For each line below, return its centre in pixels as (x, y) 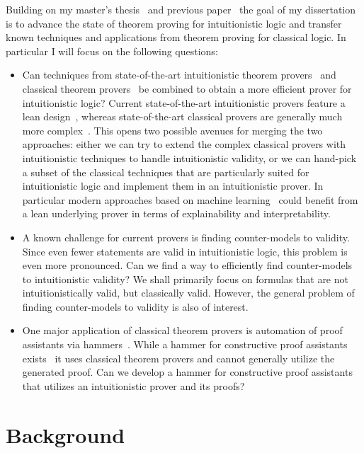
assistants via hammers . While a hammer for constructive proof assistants (185, 344)
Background (66, 434)
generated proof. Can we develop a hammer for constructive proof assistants (187, 372)
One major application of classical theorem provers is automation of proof (182, 330)
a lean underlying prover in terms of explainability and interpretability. (176, 213)
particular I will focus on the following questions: (112, 51)
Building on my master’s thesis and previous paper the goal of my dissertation (181, 9)
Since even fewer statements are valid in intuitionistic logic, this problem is (185, 251)
